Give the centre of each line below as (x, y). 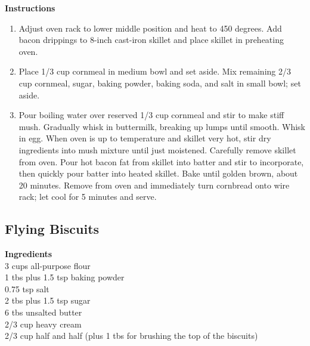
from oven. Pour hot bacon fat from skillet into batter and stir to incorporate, (161, 161)
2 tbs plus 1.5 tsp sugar (48, 300)
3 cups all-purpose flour (48, 265)
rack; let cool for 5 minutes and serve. (88, 197)
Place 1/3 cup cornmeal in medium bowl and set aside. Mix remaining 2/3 (155, 71)
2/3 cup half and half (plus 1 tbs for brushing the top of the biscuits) (131, 336)
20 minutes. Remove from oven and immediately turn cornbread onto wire (154, 185)
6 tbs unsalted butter (44, 312)
